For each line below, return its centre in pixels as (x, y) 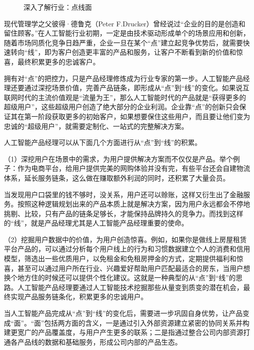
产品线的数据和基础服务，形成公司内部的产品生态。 (99, 341)
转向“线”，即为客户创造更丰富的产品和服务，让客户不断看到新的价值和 (123, 52)
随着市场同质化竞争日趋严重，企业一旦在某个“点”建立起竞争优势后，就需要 (124, 42)
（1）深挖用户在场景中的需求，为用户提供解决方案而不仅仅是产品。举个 (118, 158)
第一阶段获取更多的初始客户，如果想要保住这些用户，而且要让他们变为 (137, 116)
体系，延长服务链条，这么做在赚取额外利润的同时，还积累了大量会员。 (117, 177)
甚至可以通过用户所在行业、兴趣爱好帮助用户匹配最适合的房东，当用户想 (134, 268)
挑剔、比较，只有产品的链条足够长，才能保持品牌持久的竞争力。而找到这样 (124, 213)
